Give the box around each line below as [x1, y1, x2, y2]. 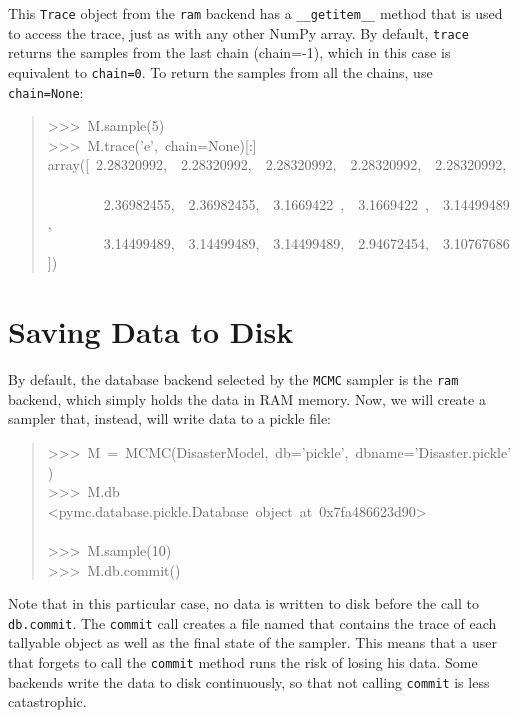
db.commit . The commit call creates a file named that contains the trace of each [8, 612, 497, 633]
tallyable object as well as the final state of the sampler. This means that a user [8, 632, 498, 653]
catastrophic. [8, 691, 87, 712]
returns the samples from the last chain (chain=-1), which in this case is [8, 42, 451, 63]
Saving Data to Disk [8, 311, 294, 352]
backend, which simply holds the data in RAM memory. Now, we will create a [8, 388, 486, 409]
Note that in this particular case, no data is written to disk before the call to [8, 593, 480, 614]
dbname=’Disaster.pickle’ [355, 441, 512, 462]
